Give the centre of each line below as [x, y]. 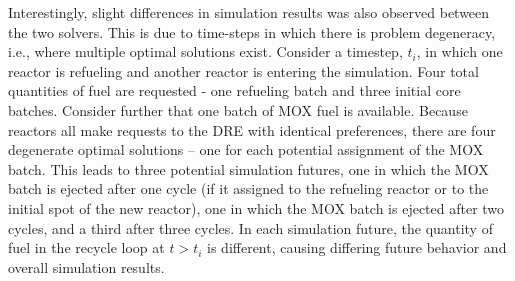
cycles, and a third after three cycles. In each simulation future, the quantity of [250, 227]
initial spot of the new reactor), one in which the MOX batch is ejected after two [256, 207]
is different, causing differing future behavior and [357, 247]
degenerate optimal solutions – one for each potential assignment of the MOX [246, 149]
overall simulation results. [86, 266]
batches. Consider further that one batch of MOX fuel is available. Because [238, 109]
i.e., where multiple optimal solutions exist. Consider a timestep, [205, 51]
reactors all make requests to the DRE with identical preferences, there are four [252, 129]
